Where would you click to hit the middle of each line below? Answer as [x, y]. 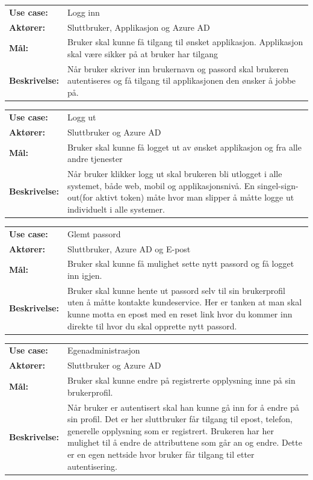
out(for [80, 197]
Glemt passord [94, 233]
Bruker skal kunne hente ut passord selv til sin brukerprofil [176, 290]
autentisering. [92, 466]
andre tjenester [95, 159]
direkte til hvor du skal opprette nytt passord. [152, 326]
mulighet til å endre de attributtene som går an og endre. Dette [184, 442]
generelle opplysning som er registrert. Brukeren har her [170, 430]
